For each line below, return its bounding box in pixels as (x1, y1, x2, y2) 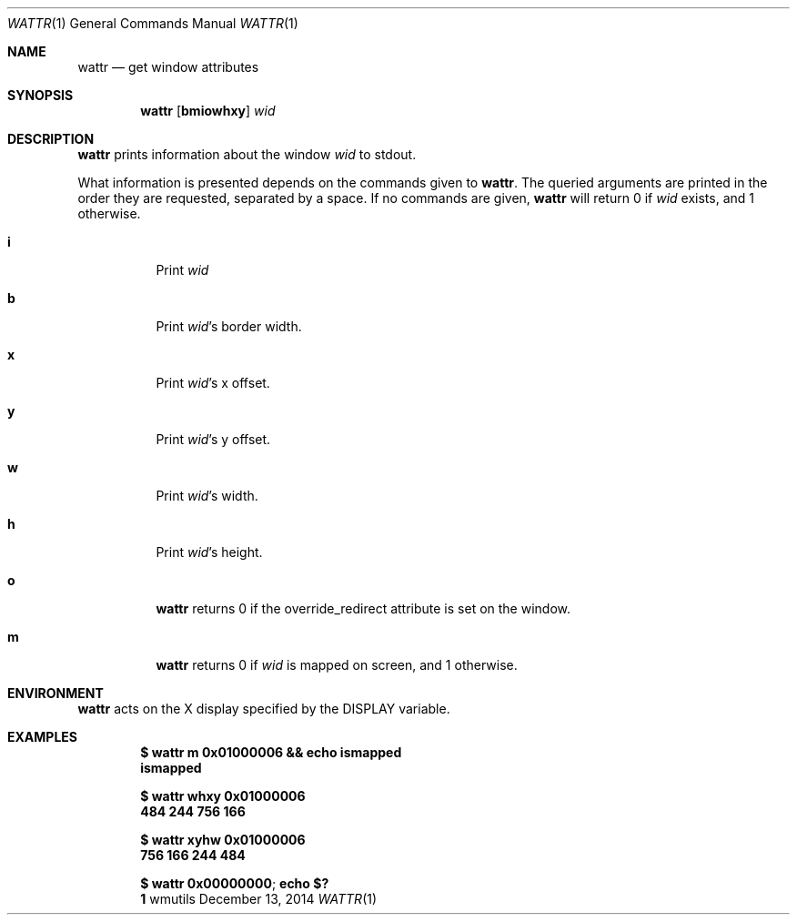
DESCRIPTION (7, 131, 95, 147)
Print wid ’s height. (156, 544, 263, 560)
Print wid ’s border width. (156, 319, 302, 334)
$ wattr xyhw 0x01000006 (140, 832, 306, 847)
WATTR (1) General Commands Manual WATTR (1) (7, 15, 298, 31)
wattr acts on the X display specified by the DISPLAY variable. (77, 701, 450, 716)
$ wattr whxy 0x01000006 (140, 788, 306, 804)
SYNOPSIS (7, 87, 74, 103)
